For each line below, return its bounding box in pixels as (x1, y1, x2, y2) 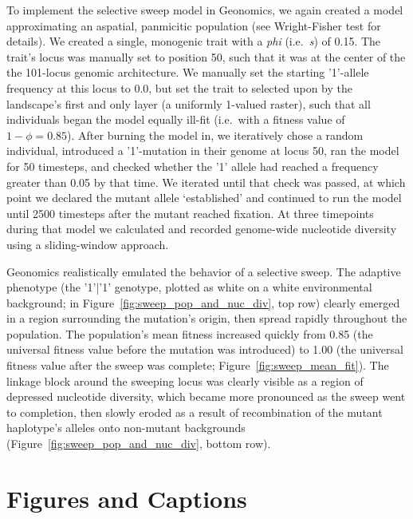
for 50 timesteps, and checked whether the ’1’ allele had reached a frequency (6, 157, 379, 174)
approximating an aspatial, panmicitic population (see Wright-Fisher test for (6, 17, 381, 34)
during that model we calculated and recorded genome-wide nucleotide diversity (6, 220, 397, 237)
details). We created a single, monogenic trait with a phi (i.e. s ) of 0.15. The (6, 33, 381, 50)
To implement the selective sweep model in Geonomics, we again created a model (6, 2, 403, 18)
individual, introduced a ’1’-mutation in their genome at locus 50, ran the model (6, 142, 399, 159)
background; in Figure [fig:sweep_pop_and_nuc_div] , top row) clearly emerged (6, 294, 400, 311)
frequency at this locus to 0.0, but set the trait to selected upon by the (6, 79, 352, 96)
